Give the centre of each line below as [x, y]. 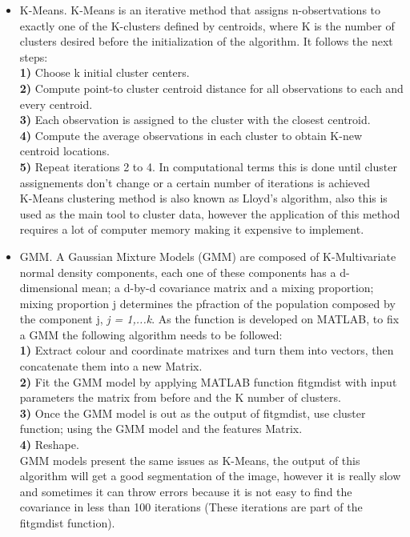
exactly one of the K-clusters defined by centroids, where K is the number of [207, 25]
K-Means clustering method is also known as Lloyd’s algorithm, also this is [203, 198]
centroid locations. [64, 151]
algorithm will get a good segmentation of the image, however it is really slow [210, 476]
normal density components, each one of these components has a [178, 272]
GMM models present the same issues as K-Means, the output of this [190, 460]
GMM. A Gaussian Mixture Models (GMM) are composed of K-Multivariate [208, 256]
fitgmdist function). [67, 523]
